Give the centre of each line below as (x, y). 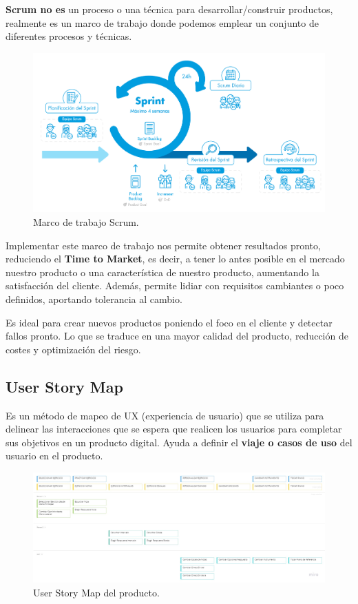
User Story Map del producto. (96, 592)
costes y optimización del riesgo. (73, 349)
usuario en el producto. (54, 456)
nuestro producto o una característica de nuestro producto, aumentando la (162, 272)
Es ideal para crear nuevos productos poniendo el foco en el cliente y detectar (169, 322)
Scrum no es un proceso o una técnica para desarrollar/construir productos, (169, 9)
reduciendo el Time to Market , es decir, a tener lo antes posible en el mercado (175, 259)
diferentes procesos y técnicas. (69, 36)
